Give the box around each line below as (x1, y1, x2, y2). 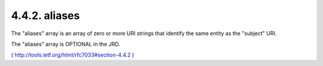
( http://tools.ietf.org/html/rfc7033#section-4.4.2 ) (11, 51, 135, 59)
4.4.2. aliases (11, 9, 80, 22)
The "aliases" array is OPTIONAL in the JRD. (11, 40, 120, 48)
